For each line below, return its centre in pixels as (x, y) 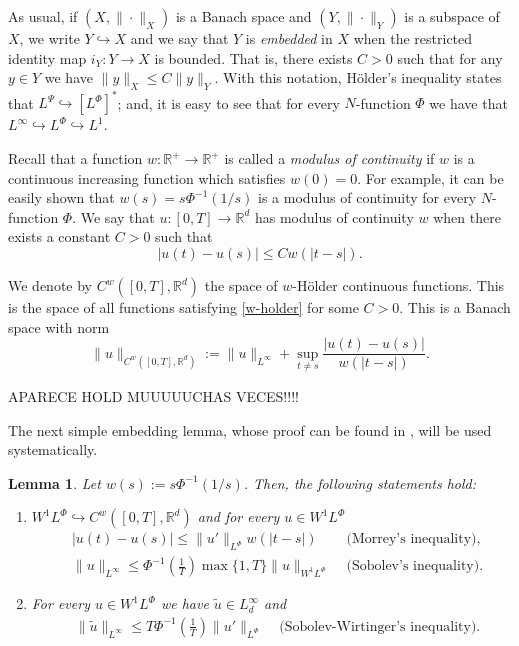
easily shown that (61, 197)
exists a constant (59, 236)
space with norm (59, 326)
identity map (47, 57)
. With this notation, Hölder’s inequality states (358, 77)
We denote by (50, 285)
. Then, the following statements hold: (360, 482)
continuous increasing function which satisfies (147, 177)
